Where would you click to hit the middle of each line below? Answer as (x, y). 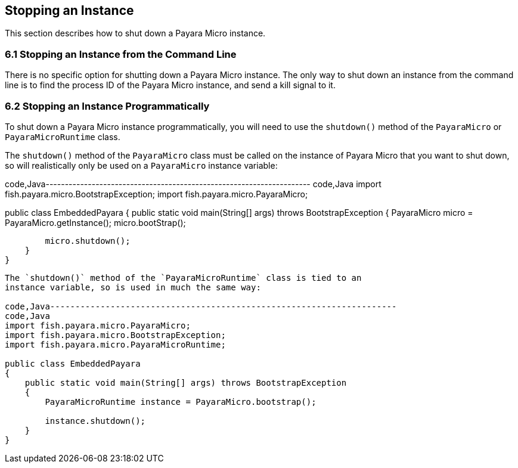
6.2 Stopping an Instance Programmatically (107, 106)
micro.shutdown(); (88, 241)
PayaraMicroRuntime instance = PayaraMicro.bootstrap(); (181, 402)
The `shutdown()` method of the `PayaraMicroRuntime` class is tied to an (183, 278)
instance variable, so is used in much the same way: (133, 287)
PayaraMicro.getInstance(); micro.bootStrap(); (95, 222)
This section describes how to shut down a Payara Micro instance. (135, 33)
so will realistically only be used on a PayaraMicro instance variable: (141, 165)
